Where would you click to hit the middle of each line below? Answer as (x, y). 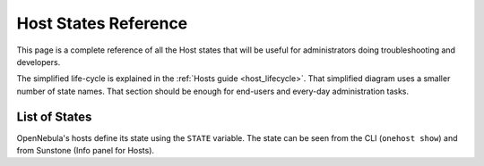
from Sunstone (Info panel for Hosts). (86, 151)
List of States (54, 116)
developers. (39, 62)
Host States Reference (102, 23)
